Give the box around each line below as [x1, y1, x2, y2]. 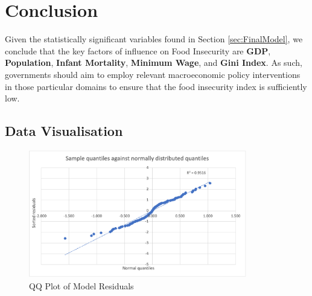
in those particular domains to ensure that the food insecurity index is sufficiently [5, 80, 307, 92]
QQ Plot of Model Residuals [29, 279, 134, 292]
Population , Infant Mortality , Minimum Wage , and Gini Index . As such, [5, 56, 302, 69]
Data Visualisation [5, 121, 123, 140]
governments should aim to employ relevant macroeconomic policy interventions [5, 68, 301, 80]
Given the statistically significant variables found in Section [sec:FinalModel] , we [5, 33, 303, 45]
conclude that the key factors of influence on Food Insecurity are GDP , [5, 44, 271, 57]
